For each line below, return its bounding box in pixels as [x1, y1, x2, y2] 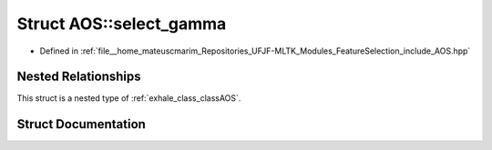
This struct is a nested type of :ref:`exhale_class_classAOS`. [16, 93, 241, 104]
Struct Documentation [16, 116, 146, 132]
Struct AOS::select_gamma [16, 14, 227, 34]
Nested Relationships [16, 69, 141, 85]
